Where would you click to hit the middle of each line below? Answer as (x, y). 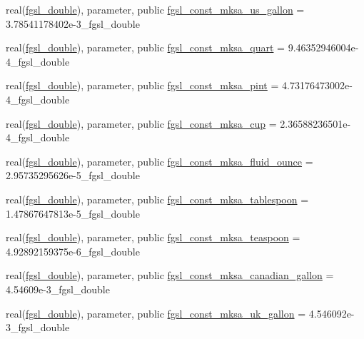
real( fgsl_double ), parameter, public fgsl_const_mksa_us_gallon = (155, 9)
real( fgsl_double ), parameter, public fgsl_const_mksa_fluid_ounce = (160, 161)
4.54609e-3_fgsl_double (58, 289)
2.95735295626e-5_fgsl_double (73, 175)
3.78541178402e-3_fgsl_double (73, 23)
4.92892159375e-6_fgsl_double (73, 251)
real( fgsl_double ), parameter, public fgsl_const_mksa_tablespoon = (157, 199)
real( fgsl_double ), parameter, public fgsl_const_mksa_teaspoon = (153, 237)
